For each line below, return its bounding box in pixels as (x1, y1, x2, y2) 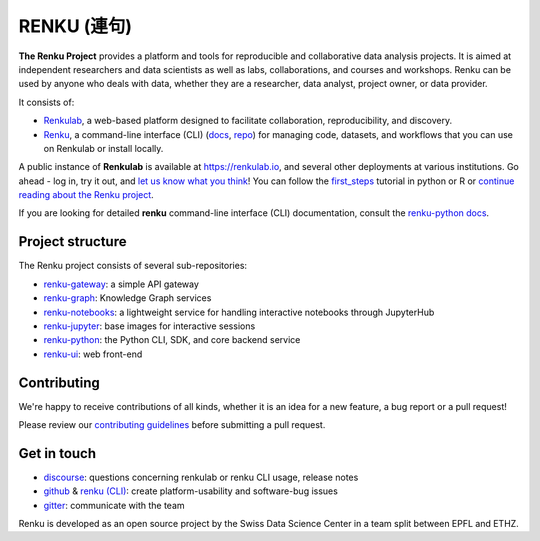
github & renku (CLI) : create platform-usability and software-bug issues (43, 485, 339, 497)
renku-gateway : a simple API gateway (43, 278, 200, 290)
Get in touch (18, 445, 97, 462)
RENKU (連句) (18, 15, 133, 37)
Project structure (18, 233, 127, 250)
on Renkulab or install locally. (43, 142, 164, 154)
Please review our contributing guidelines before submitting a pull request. (18, 419, 326, 430)
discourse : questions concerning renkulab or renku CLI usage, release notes (43, 471, 359, 483)
